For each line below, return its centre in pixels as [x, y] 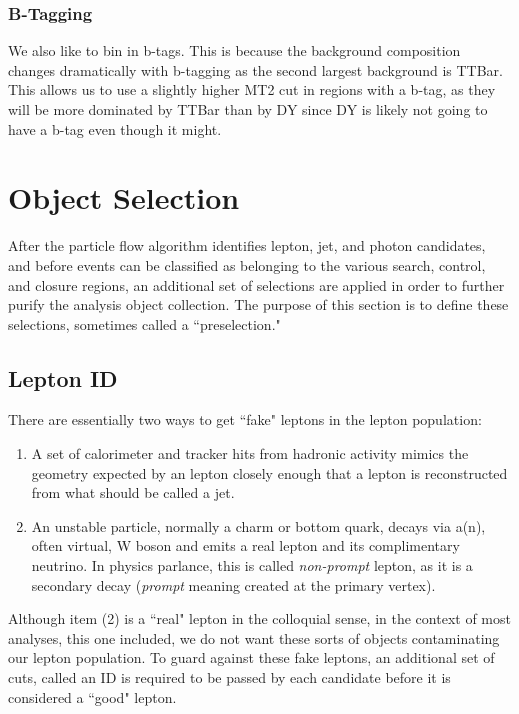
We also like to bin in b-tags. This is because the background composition [234, 50]
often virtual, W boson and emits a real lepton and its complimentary [245, 545]
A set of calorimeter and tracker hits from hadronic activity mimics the [250, 453]
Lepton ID [63, 377]
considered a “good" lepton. [92, 696]
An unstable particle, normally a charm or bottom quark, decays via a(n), [258, 525]
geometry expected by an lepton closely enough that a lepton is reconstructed [269, 472]
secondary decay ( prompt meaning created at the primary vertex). [233, 584]
